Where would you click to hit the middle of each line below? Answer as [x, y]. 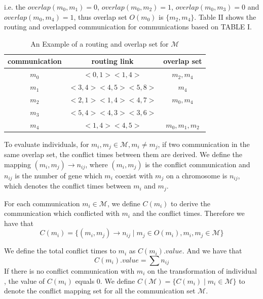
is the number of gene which [59, 175]
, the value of [25, 281]
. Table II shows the [225, 16]
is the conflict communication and [198, 164]
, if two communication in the [204, 144]
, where [97, 164]
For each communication [42, 203]
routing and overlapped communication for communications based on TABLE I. [128, 27]
